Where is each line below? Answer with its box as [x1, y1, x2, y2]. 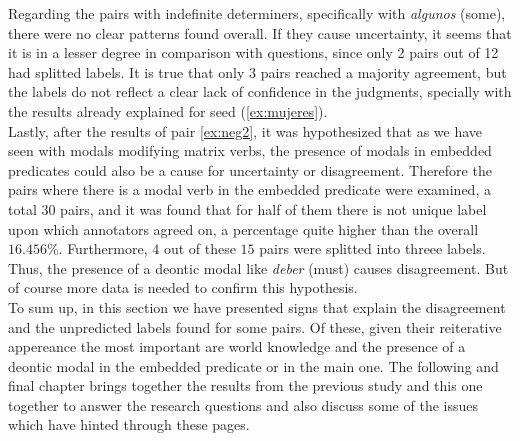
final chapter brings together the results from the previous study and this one [8, 375, 483, 396]
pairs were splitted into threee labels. [259, 238, 486, 259]
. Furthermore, [58, 238, 148, 259]
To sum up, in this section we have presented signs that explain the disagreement [8, 296, 506, 317]
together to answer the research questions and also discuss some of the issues [8, 394, 478, 415]
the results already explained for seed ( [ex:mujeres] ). [8, 100, 328, 121]
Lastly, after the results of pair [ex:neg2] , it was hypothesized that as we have [8, 120, 483, 141]
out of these [163, 238, 236, 259]
